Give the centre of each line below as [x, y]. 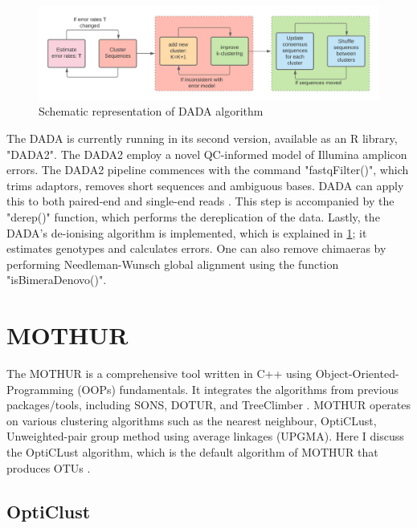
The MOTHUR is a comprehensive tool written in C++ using [159, 374]
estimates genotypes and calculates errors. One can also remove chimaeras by [196, 248]
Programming [40, 389]
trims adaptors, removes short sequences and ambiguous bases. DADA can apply [205, 185]
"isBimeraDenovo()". [57, 280]
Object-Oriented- [357, 374]
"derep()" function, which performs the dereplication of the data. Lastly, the [193, 216]
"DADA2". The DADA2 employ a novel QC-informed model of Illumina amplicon [207, 154]
